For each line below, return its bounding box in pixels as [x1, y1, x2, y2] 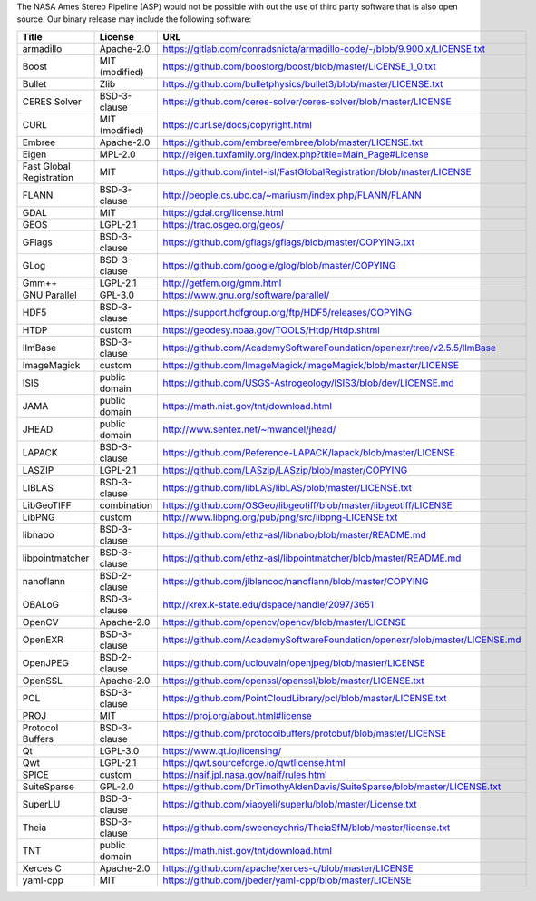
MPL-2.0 [99, 148, 136, 161]
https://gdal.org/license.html [162, 206, 285, 219]
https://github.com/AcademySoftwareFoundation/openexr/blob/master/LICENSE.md [162, 633, 521, 646]
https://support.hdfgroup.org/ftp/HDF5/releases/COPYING [162, 306, 413, 318]
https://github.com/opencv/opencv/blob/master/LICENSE [162, 615, 407, 628]
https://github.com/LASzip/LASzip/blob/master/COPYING [162, 464, 408, 476]
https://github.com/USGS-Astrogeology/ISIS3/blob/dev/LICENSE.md [162, 377, 454, 389]
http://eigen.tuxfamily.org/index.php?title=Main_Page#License [162, 148, 430, 161]
